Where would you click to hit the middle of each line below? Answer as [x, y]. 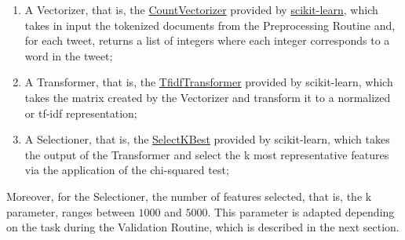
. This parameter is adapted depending [301, 211]
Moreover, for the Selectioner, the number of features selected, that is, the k [189, 196]
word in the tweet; [69, 55]
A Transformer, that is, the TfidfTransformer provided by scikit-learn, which [209, 82]
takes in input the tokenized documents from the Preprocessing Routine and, [210, 25]
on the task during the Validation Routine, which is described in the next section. [203, 227]
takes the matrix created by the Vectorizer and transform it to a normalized [208, 97]
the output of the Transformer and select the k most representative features [207, 154]
